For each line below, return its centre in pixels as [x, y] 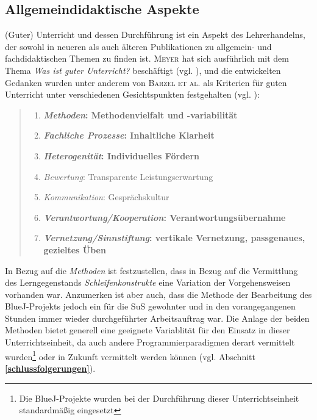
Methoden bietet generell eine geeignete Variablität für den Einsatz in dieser [148, 330]
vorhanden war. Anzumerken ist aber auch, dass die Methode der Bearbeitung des [158, 294]
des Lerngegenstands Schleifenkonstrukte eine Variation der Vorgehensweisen [148, 282]
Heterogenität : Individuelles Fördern [122, 155]
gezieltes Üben [75, 249]
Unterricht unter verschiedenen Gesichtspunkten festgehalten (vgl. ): [132, 94]
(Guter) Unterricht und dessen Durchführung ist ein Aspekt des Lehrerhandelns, [155, 34]
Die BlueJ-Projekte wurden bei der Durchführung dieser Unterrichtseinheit [159, 398]
